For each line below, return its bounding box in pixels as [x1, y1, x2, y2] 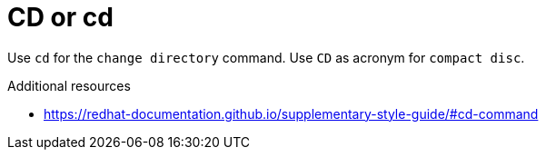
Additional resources [7, 77, 131, 93]
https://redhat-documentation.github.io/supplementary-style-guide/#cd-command [44, 105, 539, 122]
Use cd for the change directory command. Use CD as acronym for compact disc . [7, 49, 525, 65]
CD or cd [7, 2, 114, 33]
